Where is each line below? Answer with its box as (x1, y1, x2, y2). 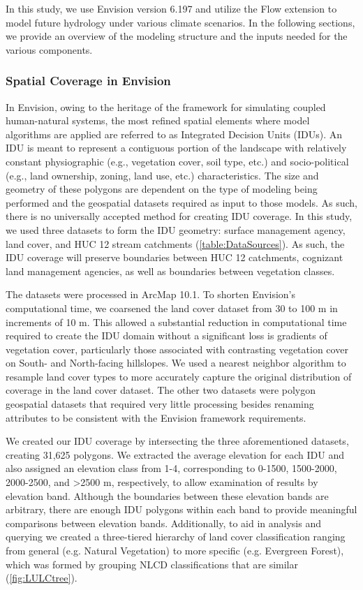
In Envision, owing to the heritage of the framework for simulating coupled (6, 99, 326, 114)
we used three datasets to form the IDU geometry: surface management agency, (6, 222, 346, 237)
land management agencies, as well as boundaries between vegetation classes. (6, 263, 335, 278)
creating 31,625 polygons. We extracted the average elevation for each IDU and (6, 447, 344, 462)
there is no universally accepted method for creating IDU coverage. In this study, (6, 209, 353, 223)
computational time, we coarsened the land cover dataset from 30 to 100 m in (6, 300, 338, 315)
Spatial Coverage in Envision (6, 72, 171, 89)
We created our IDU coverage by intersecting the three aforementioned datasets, (6, 434, 349, 448)
